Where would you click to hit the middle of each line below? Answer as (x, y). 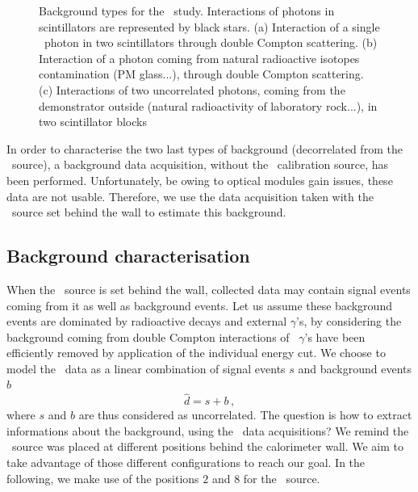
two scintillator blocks (93, 122)
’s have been (335, 336)
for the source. (282, 478)
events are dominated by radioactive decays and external (147, 321)
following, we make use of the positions (103, 478)
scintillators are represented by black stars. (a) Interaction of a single (209, 26)
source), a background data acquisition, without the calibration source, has (200, 164)
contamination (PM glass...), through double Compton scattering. (201, 74)
